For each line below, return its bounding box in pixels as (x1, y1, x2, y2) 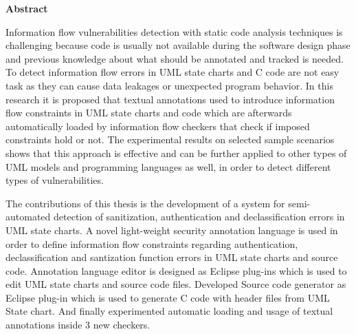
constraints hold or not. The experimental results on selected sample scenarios (5, 132, 335, 147)
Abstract (5, 1, 48, 15)
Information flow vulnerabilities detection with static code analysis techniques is (5, 24, 343, 39)
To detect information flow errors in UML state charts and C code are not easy (5, 65, 340, 79)
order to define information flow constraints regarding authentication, (5, 236, 298, 251)
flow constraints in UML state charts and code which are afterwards (5, 105, 292, 120)
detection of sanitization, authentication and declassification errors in (53, 209, 345, 224)
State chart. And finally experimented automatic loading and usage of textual (5, 304, 333, 318)
